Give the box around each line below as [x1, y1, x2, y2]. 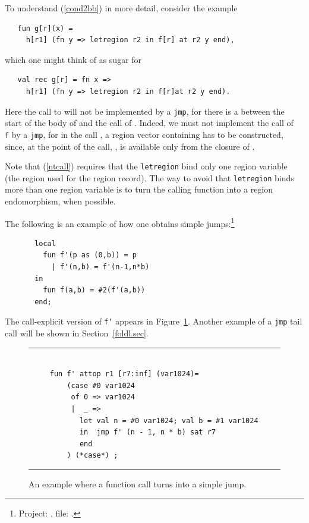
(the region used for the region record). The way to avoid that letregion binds [5, 171, 294, 184]
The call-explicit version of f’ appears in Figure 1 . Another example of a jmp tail [5, 315, 302, 327]
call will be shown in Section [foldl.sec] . [5, 327, 149, 339]
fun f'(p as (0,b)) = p [43, 251, 137, 260]
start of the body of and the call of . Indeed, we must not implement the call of [5, 116, 294, 129]
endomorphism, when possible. [5, 195, 116, 207]
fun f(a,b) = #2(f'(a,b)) [43, 286, 146, 295]
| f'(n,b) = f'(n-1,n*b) [51, 263, 150, 272]
